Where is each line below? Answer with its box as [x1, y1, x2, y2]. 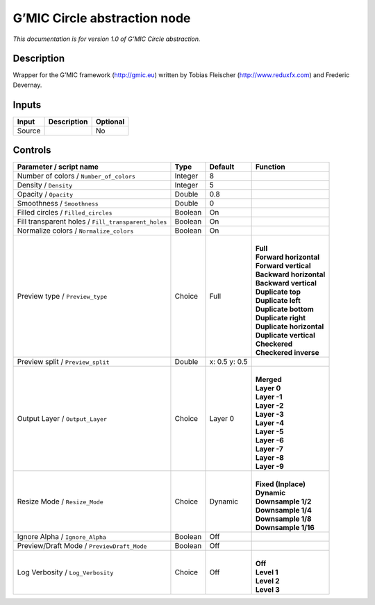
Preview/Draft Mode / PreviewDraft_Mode [17, 541, 147, 551]
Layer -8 [255, 453, 284, 463]
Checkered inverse [255, 348, 319, 358]
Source [17, 126, 41, 135]
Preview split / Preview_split [17, 357, 110, 367]
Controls [12, 144, 51, 156]
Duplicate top [255, 287, 301, 297]
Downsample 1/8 [255, 514, 312, 524]
